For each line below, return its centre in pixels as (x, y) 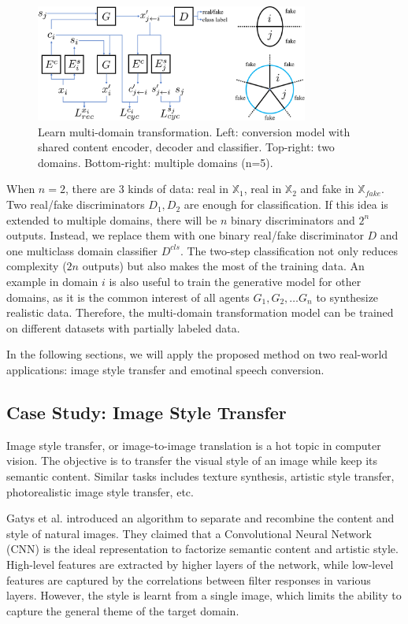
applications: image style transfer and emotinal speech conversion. (165, 369)
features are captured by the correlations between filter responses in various (189, 579)
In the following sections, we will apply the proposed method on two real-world (197, 354)
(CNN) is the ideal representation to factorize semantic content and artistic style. (202, 549)
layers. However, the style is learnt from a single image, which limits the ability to (204, 595)
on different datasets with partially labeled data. (123, 327)
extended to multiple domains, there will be (112, 219)
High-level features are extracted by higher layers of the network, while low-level (200, 564)
